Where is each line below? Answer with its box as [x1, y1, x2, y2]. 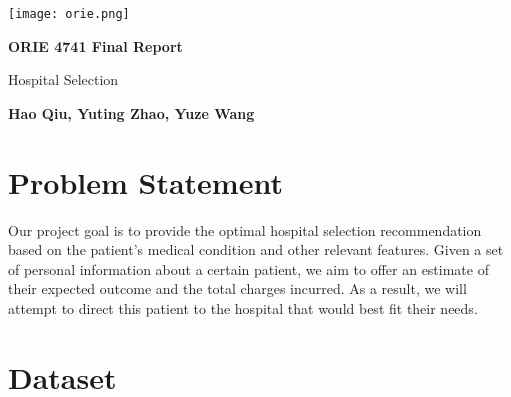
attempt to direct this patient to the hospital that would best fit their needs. [8, 297, 478, 318]
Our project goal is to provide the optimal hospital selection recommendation [8, 219, 482, 240]
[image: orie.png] [8, 7, 130, 21]
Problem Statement [8, 161, 283, 202]
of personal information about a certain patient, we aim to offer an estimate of [8, 258, 489, 279]
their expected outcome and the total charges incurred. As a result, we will [8, 278, 467, 299]
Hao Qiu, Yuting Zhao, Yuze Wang [8, 102, 255, 123]
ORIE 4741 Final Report [8, 35, 183, 56]
